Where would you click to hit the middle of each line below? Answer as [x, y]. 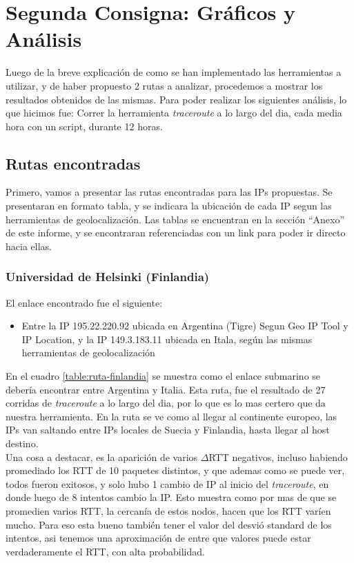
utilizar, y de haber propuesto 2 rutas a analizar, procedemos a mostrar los [164, 85]
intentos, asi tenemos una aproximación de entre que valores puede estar [158, 538]
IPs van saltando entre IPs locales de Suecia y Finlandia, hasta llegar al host [168, 430]
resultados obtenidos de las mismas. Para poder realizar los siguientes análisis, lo [176, 99]
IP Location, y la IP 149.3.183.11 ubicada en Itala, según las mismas [167, 339]
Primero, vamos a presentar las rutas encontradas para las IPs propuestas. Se [169, 192]
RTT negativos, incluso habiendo [278, 457]
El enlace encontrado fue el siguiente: [84, 302]
